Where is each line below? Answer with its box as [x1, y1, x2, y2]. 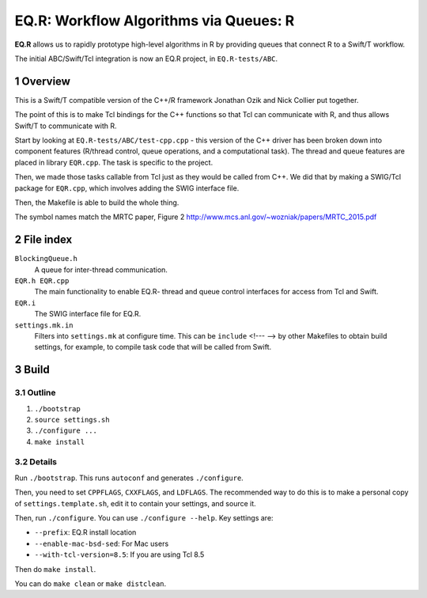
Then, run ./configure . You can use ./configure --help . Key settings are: [14, 513, 274, 523]
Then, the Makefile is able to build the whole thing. [14, 198, 179, 207]
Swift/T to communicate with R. [14, 121, 117, 131]
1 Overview [14, 74, 71, 88]
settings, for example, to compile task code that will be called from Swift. [34, 343, 272, 352]
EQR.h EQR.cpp [14, 277, 70, 286]
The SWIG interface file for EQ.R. [34, 309, 142, 319]
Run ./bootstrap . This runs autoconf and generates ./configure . [14, 473, 244, 483]
